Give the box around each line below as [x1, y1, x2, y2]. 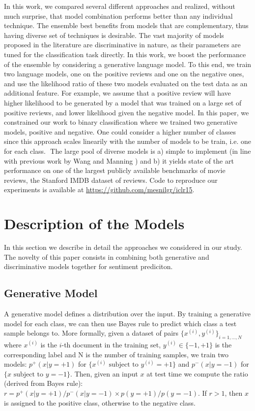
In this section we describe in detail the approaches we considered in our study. [4, 242, 242, 252]
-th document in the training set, [61, 339, 161, 349]
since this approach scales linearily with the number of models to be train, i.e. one [4, 136, 251, 146]
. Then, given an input [70, 368, 138, 378]
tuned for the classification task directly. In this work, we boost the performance [4, 49, 246, 59]
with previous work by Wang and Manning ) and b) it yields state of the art [4, 155, 234, 166]
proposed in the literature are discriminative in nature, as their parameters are [4, 39, 241, 50]
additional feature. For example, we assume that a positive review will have [4, 88, 231, 98]
